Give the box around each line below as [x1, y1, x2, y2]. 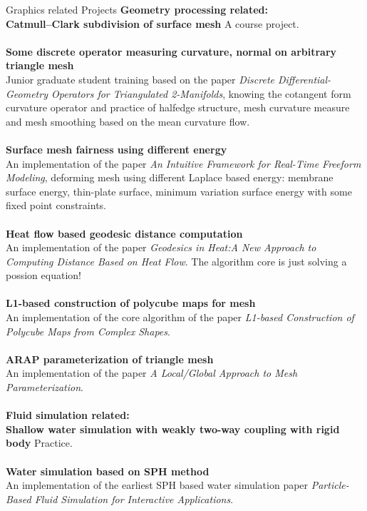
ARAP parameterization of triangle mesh [6, 351, 214, 366]
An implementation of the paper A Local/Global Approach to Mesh [6, 365, 298, 380]
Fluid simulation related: [6, 408, 130, 423]
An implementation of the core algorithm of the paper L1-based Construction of [6, 310, 354, 325]
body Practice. [6, 435, 73, 450]
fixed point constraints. [6, 198, 106, 213]
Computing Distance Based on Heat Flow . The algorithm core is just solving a [6, 253, 347, 268]
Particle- [311, 477, 349, 492]
